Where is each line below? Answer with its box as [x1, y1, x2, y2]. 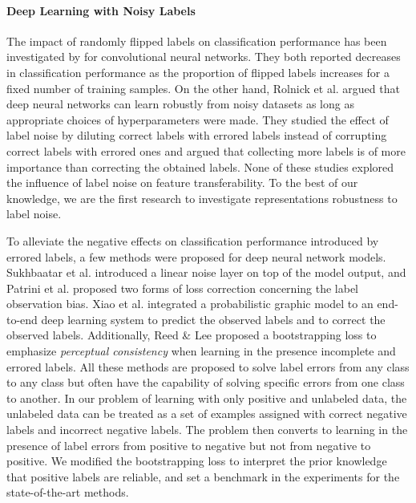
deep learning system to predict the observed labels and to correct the [41, 310, 386, 327]
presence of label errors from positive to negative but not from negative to [6, 436, 371, 453]
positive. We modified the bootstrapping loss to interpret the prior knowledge [6, 452, 387, 469]
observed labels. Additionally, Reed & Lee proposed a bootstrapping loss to [6, 327, 377, 343]
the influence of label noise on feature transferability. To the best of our [6, 174, 358, 191]
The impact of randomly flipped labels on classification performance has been [6, 32, 387, 49]
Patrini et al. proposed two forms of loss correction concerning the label [6, 279, 359, 296]
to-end [6, 310, 38, 327]
